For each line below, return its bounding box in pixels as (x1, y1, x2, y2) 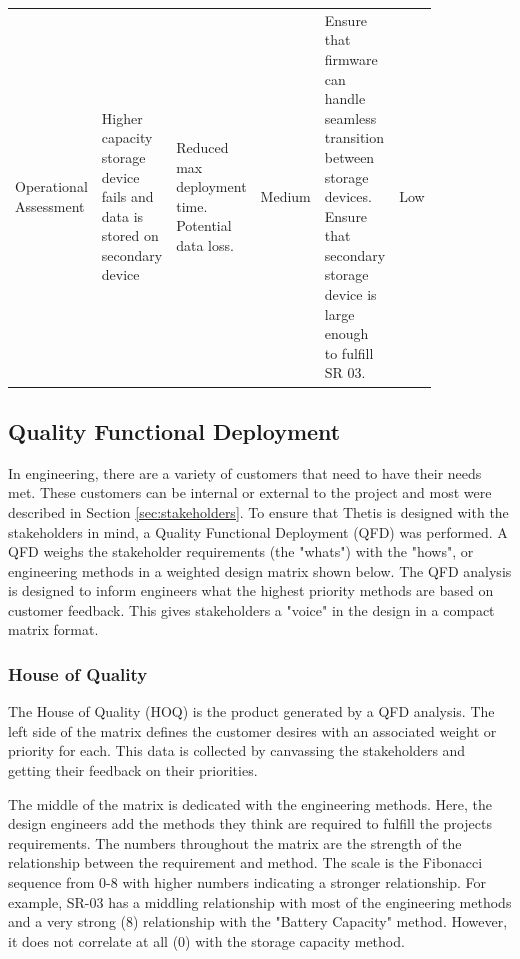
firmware (324, 48, 378, 69)
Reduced (176, 137, 229, 158)
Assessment (15, 195, 85, 216)
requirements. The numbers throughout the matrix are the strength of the (8, 832, 462, 853)
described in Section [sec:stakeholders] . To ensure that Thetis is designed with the (8, 501, 509, 522)
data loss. (176, 235, 234, 256)
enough (324, 323, 369, 344)
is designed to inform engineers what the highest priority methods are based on (8, 580, 494, 601)
